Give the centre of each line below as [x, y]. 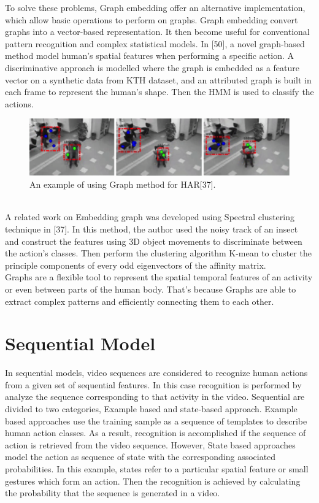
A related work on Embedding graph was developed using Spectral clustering [150, 217]
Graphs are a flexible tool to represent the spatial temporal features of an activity [159, 277]
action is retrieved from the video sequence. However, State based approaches [150, 444]
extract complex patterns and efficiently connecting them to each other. [140, 301]
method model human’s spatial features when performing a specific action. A [149, 56]
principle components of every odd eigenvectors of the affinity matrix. [136, 265]
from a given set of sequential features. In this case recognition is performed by [153, 384]
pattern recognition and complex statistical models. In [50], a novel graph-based [155, 43]
